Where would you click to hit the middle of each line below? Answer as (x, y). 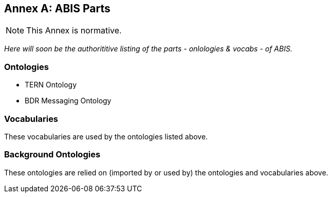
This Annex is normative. (74, 31)
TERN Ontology (51, 85)
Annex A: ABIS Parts (57, 8)
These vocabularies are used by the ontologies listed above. (106, 136)
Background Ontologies (52, 155)
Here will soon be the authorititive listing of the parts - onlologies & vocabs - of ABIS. (148, 49)
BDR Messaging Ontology (68, 101)
